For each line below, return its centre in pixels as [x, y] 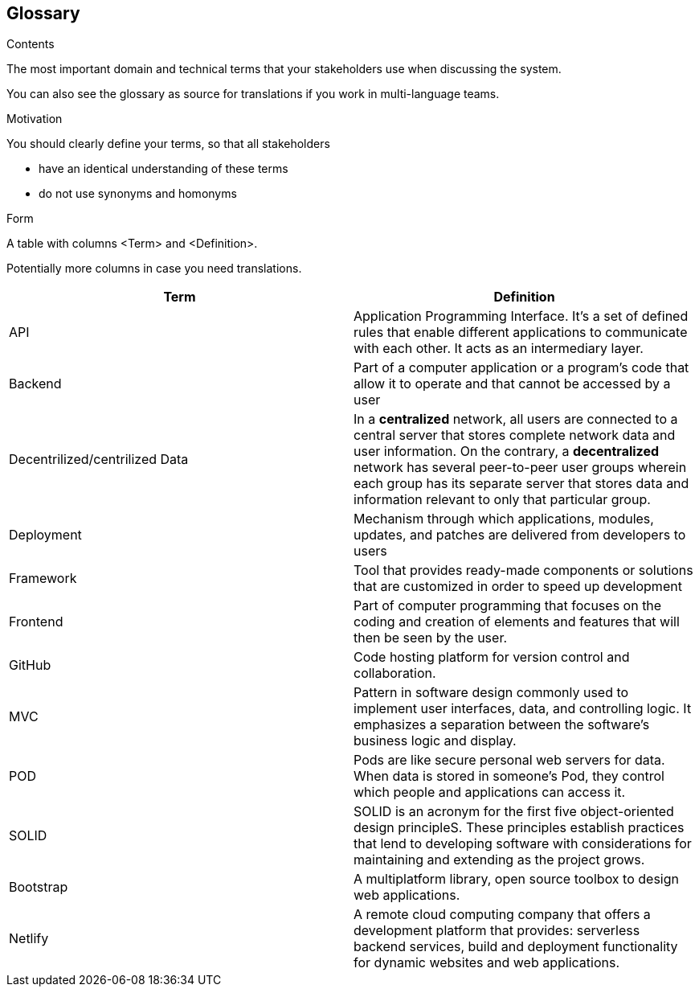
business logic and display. [435, 741]
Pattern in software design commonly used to [491, 693]
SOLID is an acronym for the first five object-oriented [514, 812]
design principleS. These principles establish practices [519, 828]
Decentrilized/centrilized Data [99, 460]
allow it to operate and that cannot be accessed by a [512, 384]
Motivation [35, 119]
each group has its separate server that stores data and [521, 484]
